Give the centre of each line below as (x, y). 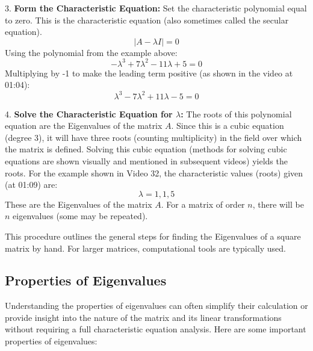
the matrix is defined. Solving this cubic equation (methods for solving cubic (146, 149)
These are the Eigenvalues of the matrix (79, 204)
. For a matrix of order (203, 204)
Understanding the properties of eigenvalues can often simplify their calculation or (156, 306)
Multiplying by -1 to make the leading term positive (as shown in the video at (149, 73)
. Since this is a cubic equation (228, 126)
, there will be (278, 204)
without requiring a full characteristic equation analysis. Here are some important (156, 329)
